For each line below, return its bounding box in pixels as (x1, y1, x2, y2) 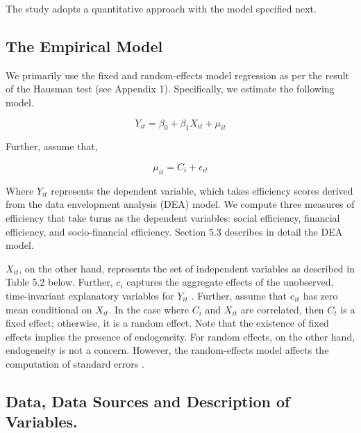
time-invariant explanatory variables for (6, 288, 174, 302)
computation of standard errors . (6, 356, 144, 370)
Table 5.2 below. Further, (6, 275, 113, 289)
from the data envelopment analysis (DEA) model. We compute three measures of (6, 197, 355, 211)
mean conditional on (6, 302, 92, 316)
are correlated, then (240, 302, 324, 316)
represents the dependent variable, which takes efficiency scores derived (51, 183, 353, 197)
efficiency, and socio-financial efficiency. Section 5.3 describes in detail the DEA (6, 224, 343, 238)
